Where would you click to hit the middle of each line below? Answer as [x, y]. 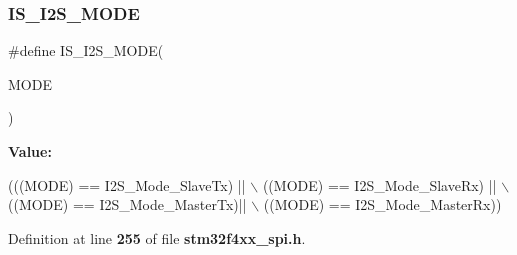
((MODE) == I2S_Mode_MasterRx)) [382, 204]
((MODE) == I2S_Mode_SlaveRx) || [379, 184]
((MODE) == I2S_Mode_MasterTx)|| [127, 204]
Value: [30, 151]
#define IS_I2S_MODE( [86, 50]
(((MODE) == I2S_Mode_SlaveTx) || [127, 184]
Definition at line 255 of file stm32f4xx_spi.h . [157, 237]
